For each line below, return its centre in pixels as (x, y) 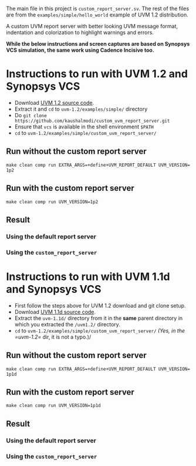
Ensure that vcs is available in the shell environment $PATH (84, 127)
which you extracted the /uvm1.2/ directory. (67, 324)
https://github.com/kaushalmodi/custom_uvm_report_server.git (92, 121)
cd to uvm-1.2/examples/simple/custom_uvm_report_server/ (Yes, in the (100, 331)
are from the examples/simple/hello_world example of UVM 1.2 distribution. (97, 15)
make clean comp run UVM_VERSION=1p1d (53, 406)
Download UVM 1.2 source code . (54, 103)
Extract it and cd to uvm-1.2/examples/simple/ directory (81, 109)
